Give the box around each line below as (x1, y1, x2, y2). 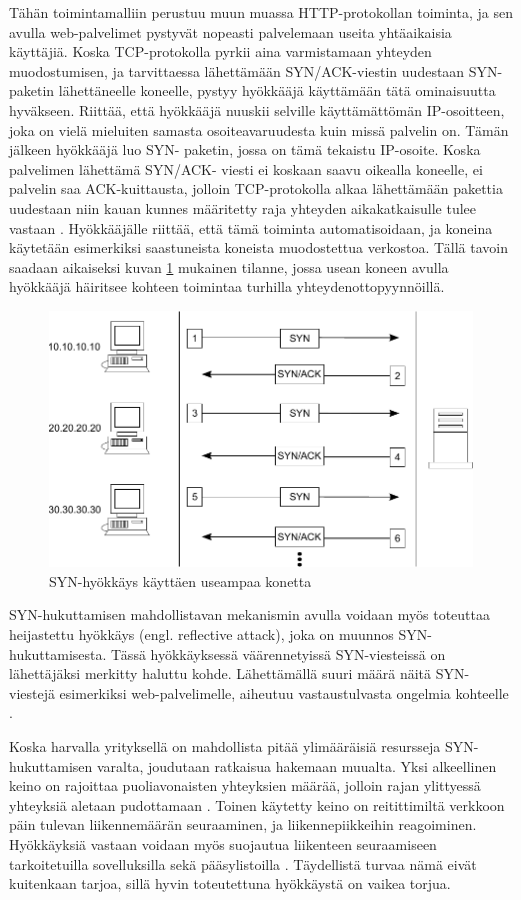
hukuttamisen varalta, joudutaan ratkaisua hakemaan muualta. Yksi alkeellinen (9, 755, 497, 776)
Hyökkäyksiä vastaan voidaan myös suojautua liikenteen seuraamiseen (9, 834, 437, 854)
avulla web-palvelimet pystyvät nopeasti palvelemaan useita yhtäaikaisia (9, 21, 452, 42)
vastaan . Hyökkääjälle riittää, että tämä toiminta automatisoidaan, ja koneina (9, 217, 493, 238)
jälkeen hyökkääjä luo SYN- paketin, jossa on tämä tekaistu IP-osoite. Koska (9, 139, 481, 160)
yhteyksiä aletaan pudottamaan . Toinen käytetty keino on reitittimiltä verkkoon (9, 794, 505, 815)
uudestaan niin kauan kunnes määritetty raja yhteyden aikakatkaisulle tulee (9, 197, 477, 218)
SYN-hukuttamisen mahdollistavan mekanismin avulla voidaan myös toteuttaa (9, 604, 490, 625)
